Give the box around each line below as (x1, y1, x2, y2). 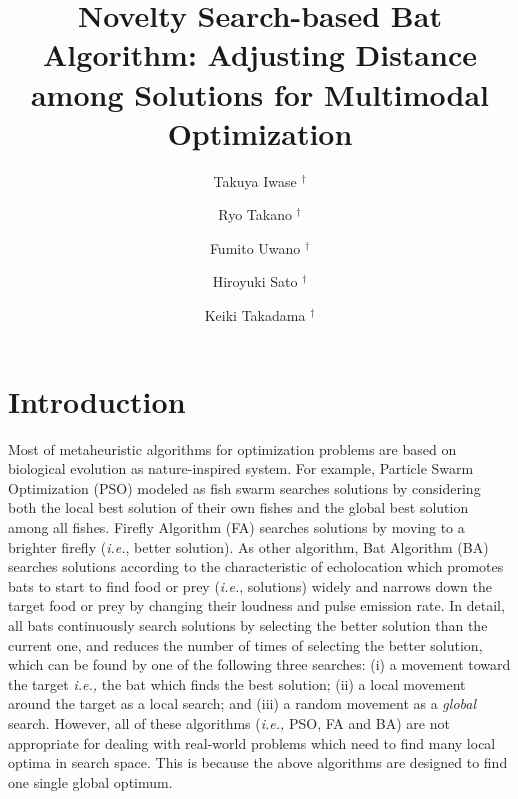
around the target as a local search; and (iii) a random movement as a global (8, 693, 477, 714)
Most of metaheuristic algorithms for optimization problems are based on (8, 438, 457, 459)
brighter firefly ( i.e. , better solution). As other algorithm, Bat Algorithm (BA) (8, 536, 489, 557)
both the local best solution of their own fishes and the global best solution (8, 497, 469, 518)
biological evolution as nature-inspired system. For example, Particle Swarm (8, 458, 474, 479)
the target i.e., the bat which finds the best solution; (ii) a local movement (8, 673, 466, 694)
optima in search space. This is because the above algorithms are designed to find (8, 752, 508, 773)
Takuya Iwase (213, 170, 297, 191)
